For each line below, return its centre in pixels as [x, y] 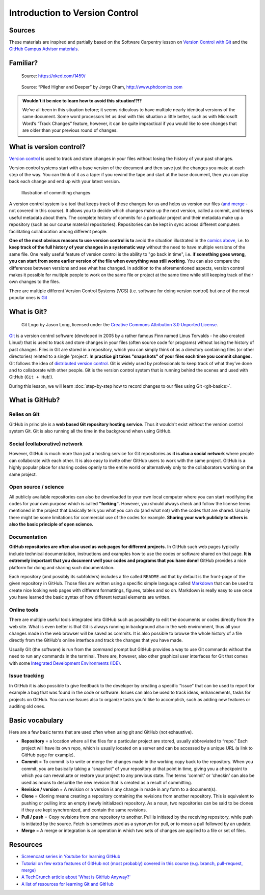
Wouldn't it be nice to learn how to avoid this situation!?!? [82, 100]
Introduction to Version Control [74, 13]
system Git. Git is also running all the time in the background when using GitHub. [90, 431]
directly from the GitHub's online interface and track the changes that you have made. [96, 640]
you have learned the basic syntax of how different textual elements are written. [90, 597]
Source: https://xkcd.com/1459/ [53, 76]
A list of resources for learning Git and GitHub [67, 884]
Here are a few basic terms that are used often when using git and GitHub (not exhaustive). [101, 732]
